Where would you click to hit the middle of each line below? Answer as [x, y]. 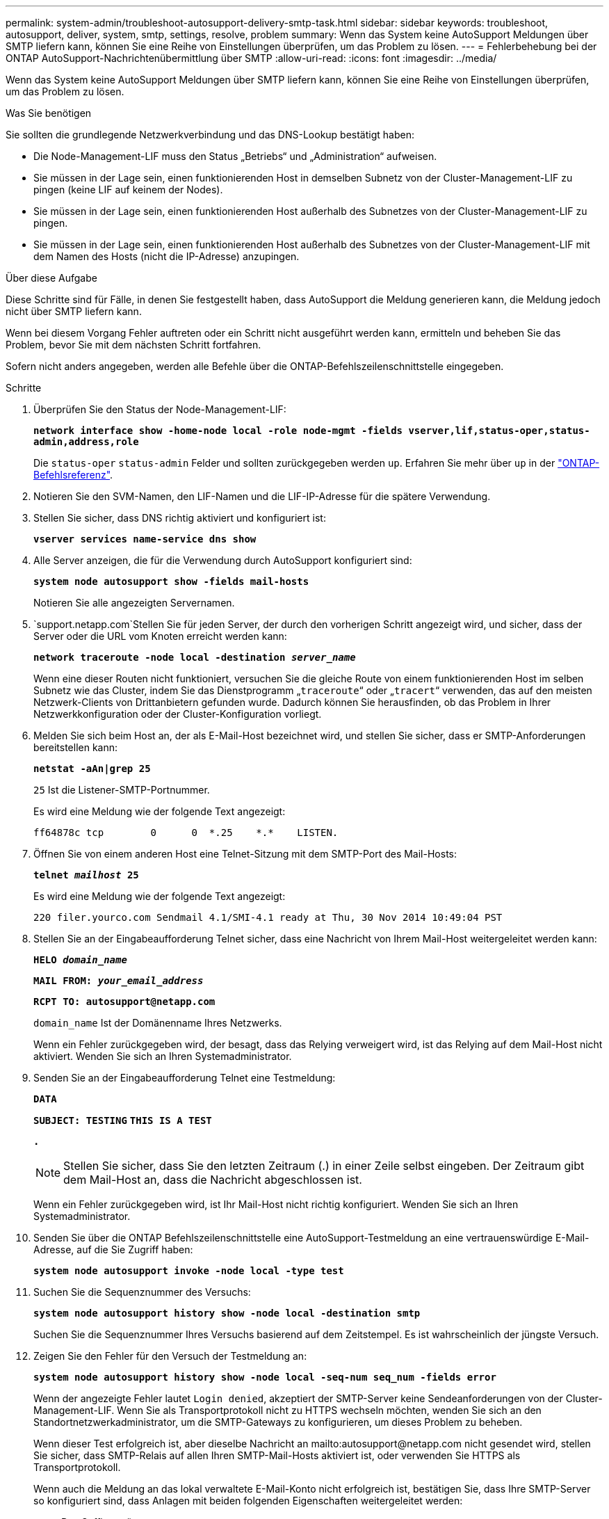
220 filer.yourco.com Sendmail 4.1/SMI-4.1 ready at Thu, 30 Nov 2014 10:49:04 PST [268, 917]
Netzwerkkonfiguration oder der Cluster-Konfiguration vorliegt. [178, 714]
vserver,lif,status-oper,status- [499, 431]
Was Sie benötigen [49, 113]
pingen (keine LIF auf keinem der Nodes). [128, 190]
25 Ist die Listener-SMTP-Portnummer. [122, 790]
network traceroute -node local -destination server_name [195, 657]
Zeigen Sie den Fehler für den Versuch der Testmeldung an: [170, 1356]
